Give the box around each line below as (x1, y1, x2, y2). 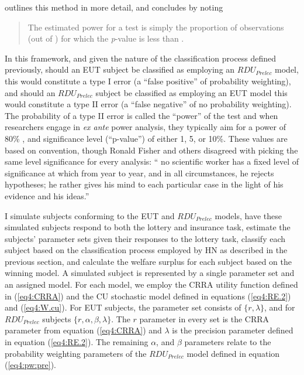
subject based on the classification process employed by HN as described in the (5, 244, 288, 256)
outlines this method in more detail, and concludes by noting (5, 1, 223, 13)
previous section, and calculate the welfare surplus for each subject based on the (5, 255, 292, 267)
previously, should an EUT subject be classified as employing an (5, 63, 235, 76)
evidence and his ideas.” (5, 189, 89, 202)
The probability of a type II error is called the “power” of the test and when (5, 109, 278, 121)
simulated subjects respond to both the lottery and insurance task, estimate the (5, 221, 291, 233)
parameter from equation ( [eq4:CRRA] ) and (5, 324, 162, 336)
